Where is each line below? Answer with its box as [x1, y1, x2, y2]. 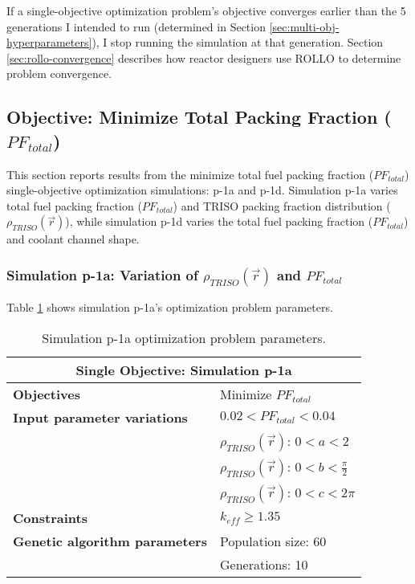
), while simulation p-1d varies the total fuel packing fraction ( [65, 213, 373, 230]
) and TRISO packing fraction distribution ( [173, 197, 391, 214]
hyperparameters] [6, 34, 92, 51]
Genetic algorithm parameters [13, 531, 207, 550]
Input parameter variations [13, 407, 188, 427]
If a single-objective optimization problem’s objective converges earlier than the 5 [6, 2, 406, 18]
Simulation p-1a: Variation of [6, 264, 198, 284]
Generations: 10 [219, 554, 308, 574]
